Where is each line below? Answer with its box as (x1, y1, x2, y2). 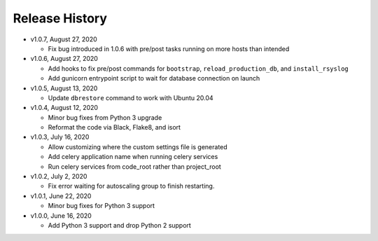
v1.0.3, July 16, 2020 (30, 133, 90, 142)
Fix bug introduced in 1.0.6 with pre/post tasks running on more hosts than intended (48, 44, 290, 53)
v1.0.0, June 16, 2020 (30, 211, 92, 220)
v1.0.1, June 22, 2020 (30, 191, 92, 200)
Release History (13, 11, 108, 26)
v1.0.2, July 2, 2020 (30, 172, 87, 181)
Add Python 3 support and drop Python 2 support (48, 221, 192, 229)
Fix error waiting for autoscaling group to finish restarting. (48, 182, 215, 191)
